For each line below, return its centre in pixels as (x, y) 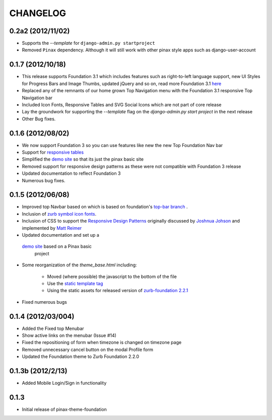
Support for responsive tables (53, 152)
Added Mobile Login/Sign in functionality (64, 383)
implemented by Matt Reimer (52, 228)
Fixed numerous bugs (45, 302)
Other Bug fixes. (39, 119)
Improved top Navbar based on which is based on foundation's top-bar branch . (105, 207)
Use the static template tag (75, 283)
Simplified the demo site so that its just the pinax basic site (83, 159)
